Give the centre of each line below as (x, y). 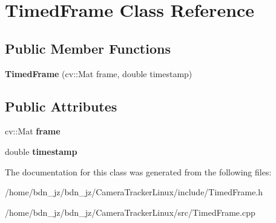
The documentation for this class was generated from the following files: (138, 171)
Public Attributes (61, 106)
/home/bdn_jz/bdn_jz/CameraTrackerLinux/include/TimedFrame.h (134, 192)
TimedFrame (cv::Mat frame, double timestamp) (99, 73)
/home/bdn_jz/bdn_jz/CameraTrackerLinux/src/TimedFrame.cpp (130, 212)
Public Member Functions (88, 48)
